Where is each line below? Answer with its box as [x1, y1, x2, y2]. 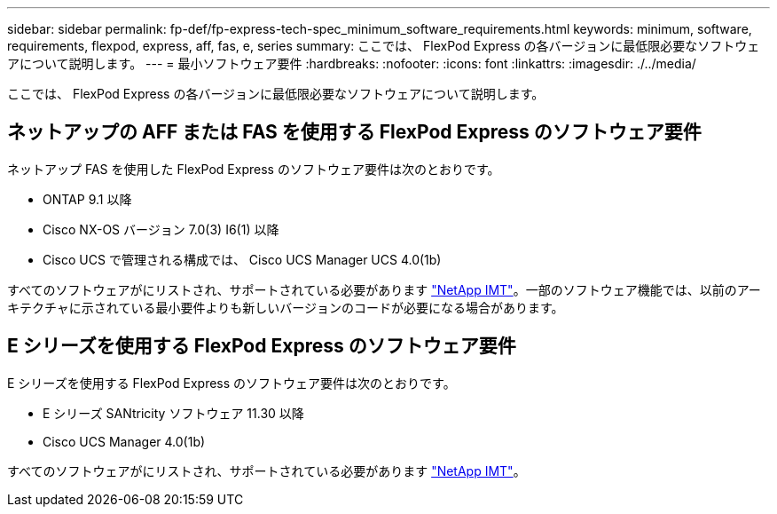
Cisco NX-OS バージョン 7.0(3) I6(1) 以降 [43, 221, 279, 237]
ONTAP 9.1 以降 [43, 191, 132, 207]
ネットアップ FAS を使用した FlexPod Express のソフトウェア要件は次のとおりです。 [7, 161, 500, 177]
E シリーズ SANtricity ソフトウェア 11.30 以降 [43, 405, 304, 421]
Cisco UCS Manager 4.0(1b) [43, 433, 206, 449]
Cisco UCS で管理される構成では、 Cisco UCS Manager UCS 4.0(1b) [43, 251, 442, 267]
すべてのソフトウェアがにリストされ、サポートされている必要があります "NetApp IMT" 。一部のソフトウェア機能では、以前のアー [7, 281, 761, 297]
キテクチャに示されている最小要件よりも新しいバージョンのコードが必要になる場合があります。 [7, 299, 564, 315]
